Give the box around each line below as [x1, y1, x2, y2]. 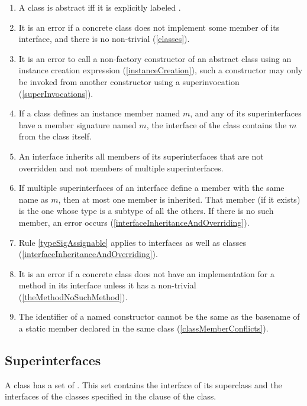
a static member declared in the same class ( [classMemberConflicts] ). [18, 322, 269, 334]
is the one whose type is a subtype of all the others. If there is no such [18, 204, 274, 217]
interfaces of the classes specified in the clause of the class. [5, 390, 216, 402]
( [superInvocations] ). [18, 87, 93, 99]
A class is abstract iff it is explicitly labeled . [18, 1, 181, 13]
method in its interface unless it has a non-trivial [18, 279, 196, 291]
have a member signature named [18, 118, 137, 131]
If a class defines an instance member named [18, 107, 180, 119]
